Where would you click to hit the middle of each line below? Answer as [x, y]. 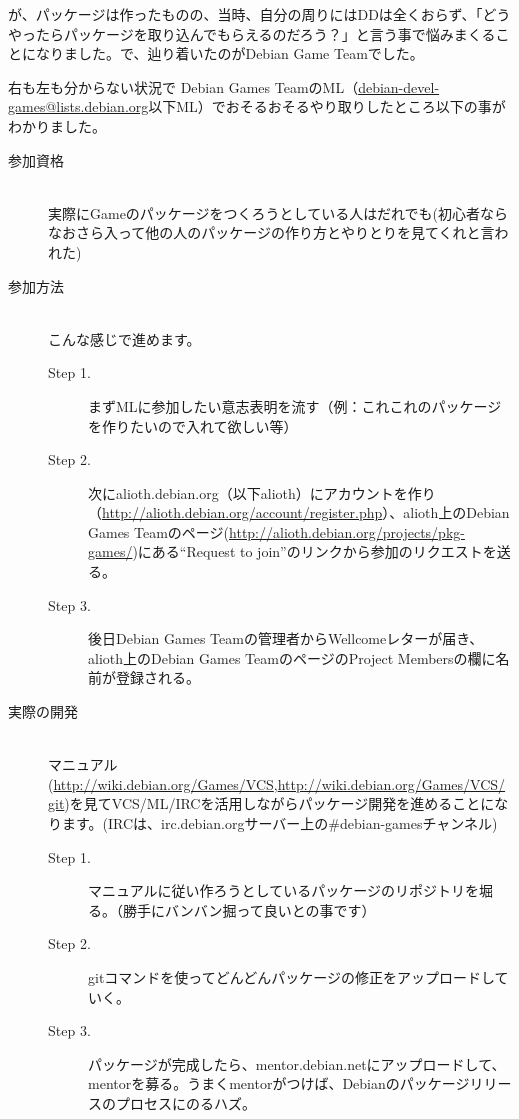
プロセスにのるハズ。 [185, 1102]
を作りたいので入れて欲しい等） [193, 425]
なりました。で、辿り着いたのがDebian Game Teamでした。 [229, 53]
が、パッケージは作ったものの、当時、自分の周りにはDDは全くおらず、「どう [259, 14]
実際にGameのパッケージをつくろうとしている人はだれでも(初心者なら [278, 212]
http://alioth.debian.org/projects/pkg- [347, 531]
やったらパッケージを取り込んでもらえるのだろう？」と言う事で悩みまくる [252, 33]
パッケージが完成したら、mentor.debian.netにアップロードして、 [297, 1063]
